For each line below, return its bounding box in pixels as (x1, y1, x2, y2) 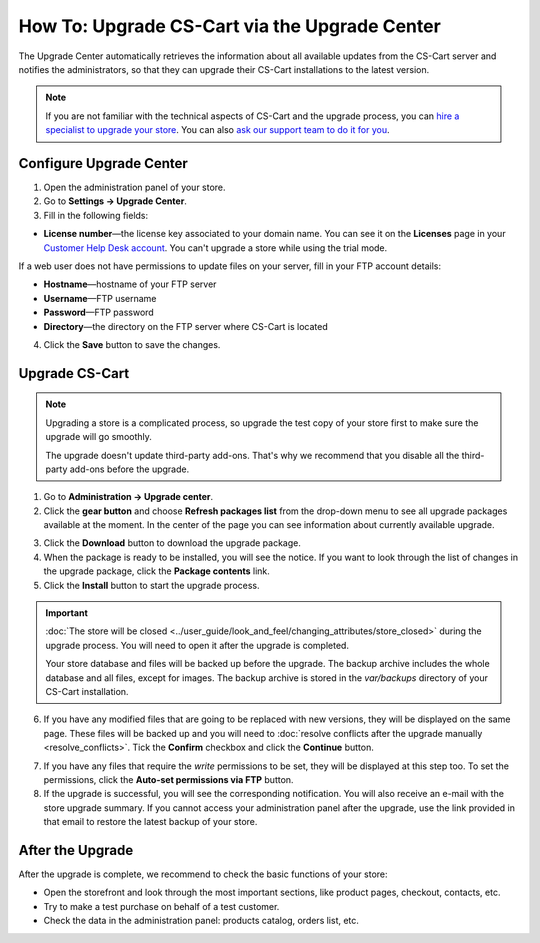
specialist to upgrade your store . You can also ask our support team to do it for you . (45, 124, 390, 136)
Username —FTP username (43, 292, 157, 304)
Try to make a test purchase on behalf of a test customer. (43, 900, 280, 912)
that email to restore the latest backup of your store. (43, 816, 258, 828)
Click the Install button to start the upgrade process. (43, 579, 260, 591)
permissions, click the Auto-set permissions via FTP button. (43, 773, 294, 785)
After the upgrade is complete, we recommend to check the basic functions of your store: (18, 868, 389, 880)
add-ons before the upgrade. (69, 463, 190, 475)
